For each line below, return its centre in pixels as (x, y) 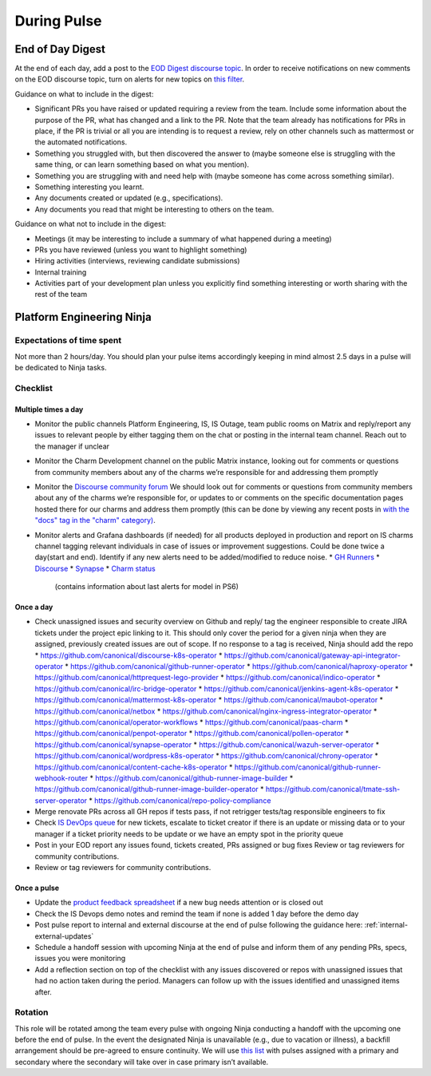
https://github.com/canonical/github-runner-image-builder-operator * (149, 789)
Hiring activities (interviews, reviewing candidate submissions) (137, 261)
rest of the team (61, 295)
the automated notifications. (81, 142)
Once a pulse (37, 888)
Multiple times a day (49, 409)
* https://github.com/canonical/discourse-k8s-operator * (129, 655)
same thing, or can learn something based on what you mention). (142, 164)
